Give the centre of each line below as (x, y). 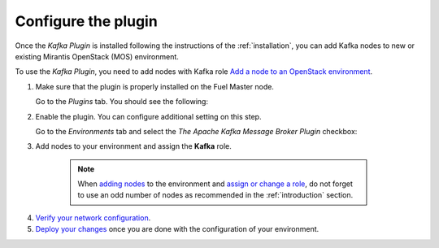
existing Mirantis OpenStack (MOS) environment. (97, 56)
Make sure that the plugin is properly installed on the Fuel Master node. (154, 86)
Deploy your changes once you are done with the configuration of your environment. (177, 229)
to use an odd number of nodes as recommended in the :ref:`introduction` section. (215, 195)
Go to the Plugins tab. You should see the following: (122, 102)
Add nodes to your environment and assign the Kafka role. (133, 146)
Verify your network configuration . (93, 218)
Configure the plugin (86, 21)
